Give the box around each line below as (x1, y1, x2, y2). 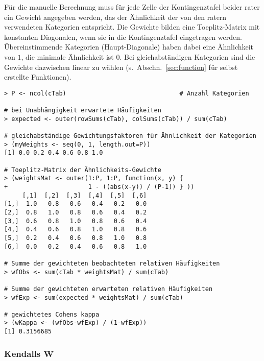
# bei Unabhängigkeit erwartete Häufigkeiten (4, 107, 161, 114)
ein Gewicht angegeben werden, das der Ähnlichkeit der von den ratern (4, 11, 227, 22)
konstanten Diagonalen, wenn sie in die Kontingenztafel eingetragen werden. (4, 31, 242, 42)
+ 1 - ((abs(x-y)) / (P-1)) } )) (4, 183, 195, 190)
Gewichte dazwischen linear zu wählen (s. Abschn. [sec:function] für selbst (4, 61, 238, 72)
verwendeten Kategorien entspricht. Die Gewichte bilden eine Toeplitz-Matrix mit (4, 21, 260, 32)
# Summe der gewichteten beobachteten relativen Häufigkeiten (4, 259, 220, 267)
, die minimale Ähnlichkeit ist (21, 51, 114, 62)
